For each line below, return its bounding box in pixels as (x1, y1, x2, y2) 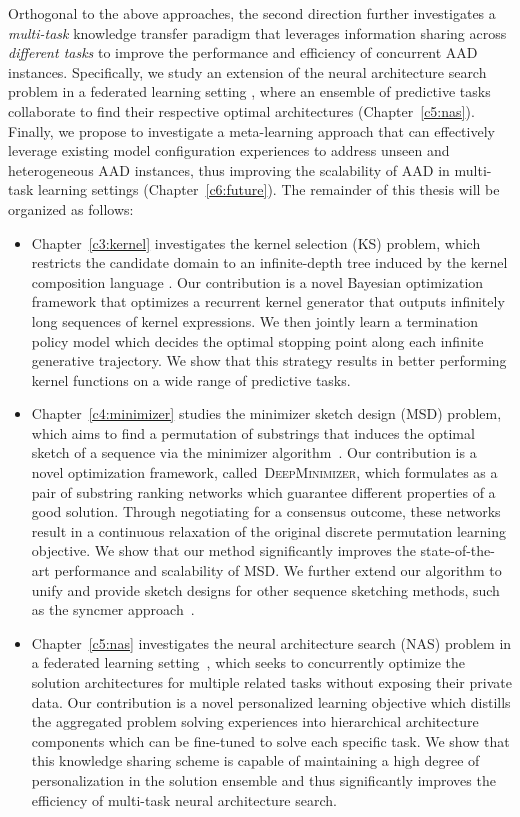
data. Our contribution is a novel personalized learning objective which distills (31, 691, 511, 712)
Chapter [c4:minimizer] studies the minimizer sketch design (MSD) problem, (31, 403, 502, 424)
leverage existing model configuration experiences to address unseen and (8, 140, 450, 161)
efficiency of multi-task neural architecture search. (31, 789, 337, 810)
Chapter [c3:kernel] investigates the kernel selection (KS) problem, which (31, 232, 481, 253)
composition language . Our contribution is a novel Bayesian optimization (31, 271, 484, 292)
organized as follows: (8, 198, 134, 219)
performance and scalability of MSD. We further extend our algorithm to (54, 560, 502, 581)
